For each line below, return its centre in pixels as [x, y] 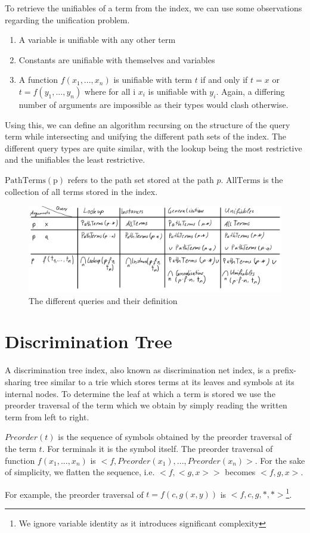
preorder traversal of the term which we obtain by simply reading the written [146, 405]
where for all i [110, 91]
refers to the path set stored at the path [141, 179]
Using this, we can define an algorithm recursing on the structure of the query [148, 124]
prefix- [285, 370]
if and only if [224, 80]
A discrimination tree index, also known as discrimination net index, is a [138, 370]
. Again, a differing [250, 91]
